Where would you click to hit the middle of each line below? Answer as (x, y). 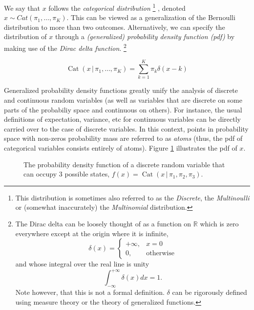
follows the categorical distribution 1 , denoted (117, 7)
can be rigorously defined (210, 292)
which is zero (219, 223)
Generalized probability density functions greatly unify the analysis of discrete (121, 90)
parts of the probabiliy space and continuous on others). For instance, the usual (123, 109)
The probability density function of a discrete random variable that (124, 164)
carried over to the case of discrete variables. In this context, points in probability (126, 128)
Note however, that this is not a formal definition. (90, 292)
